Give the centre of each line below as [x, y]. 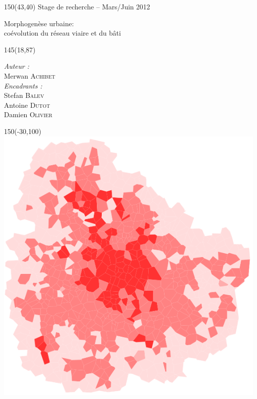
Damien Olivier [28, 114]
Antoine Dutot [27, 105]
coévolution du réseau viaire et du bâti [63, 33]
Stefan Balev [24, 95]
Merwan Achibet [30, 75]
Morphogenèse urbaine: [39, 23]
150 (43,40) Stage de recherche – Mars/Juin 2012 [77, 6]
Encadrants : [23, 85]
